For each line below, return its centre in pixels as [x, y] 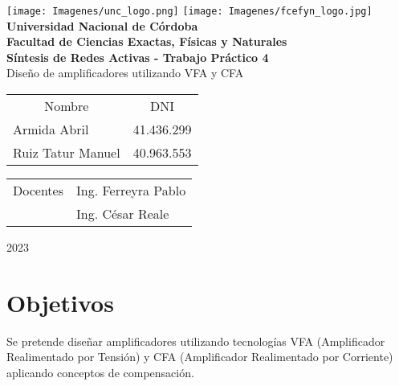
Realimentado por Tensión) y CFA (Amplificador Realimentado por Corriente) [200, 357]
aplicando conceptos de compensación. [100, 372]
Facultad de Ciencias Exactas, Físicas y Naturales [147, 41]
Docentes [38, 191]
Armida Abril [51, 129]
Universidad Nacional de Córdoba [102, 25]
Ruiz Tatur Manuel [67, 153]
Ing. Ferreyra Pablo [131, 191]
